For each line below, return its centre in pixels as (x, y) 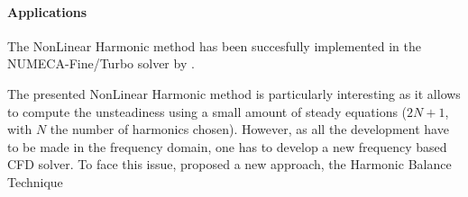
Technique (35, 181)
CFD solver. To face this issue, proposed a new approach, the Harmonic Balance (229, 164)
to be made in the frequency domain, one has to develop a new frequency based (227, 146)
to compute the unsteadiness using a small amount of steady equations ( (207, 111)
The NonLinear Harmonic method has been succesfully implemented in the (214, 45)
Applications (47, 11)
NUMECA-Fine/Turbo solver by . (101, 63)
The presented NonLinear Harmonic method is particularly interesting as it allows (234, 93)
